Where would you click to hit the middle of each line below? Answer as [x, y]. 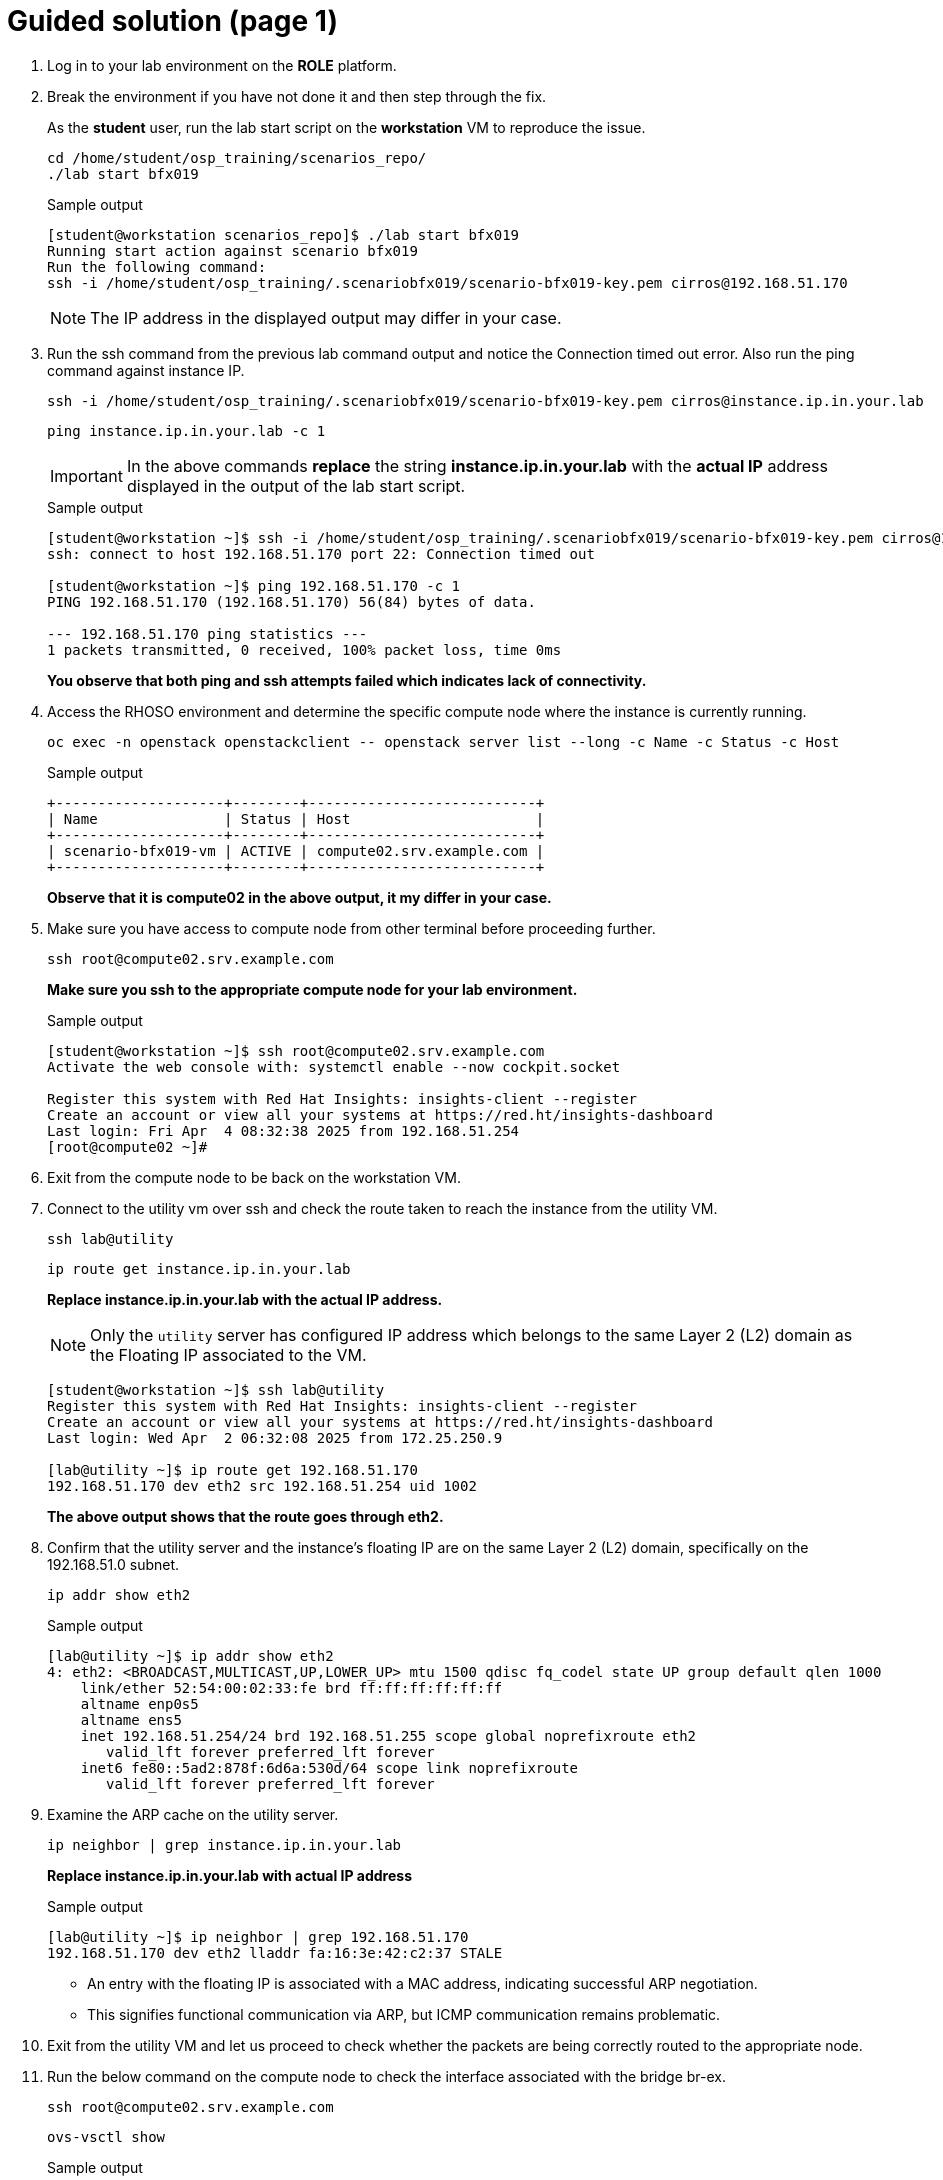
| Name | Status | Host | [296, 818]
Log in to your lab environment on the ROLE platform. [222, 65]
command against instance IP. [146, 370]
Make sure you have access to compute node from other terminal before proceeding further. [351, 928]
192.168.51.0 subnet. [113, 1564]
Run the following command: [157, 266]
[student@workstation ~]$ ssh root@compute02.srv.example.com [296, 1050]
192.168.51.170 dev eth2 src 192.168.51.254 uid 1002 [262, 1485]
